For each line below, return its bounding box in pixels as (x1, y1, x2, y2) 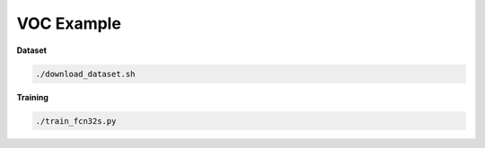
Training (16, 91, 49, 102)
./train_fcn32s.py (35, 116, 117, 126)
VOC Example (16, 13, 121, 33)
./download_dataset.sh (35, 68, 136, 79)
